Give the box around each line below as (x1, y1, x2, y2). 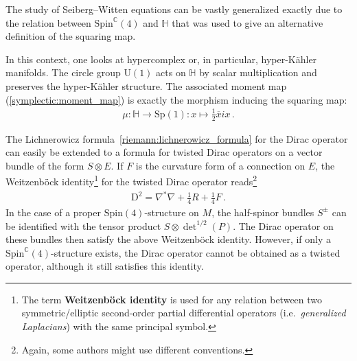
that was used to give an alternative (172, 15, 323, 30)
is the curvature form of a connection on (135, 158, 306, 172)
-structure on (144, 205, 199, 219)
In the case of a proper (5, 205, 101, 219)
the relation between (5, 15, 91, 30)
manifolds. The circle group (5, 65, 121, 80)
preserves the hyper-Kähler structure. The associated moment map (5, 78, 287, 93)
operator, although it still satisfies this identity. (5, 259, 204, 273)
